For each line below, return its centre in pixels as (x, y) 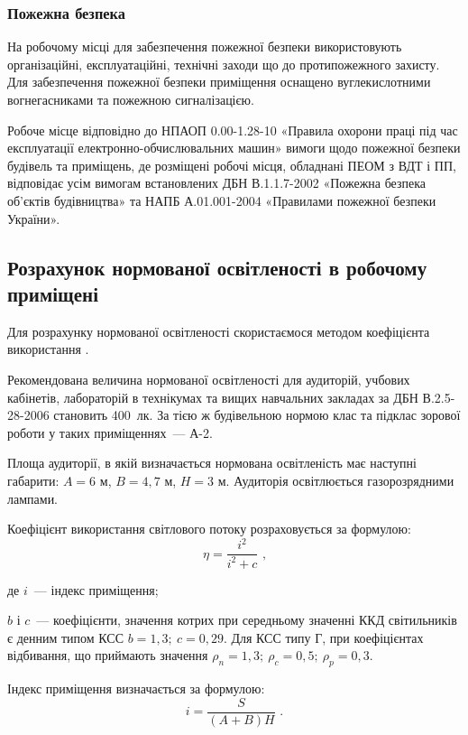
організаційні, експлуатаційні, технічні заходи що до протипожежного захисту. (224, 64)
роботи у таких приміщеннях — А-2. (110, 432)
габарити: (33, 480)
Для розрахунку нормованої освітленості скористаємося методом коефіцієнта (219, 331)
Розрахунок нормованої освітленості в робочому (217, 267)
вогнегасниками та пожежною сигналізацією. (131, 99)
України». (34, 218)
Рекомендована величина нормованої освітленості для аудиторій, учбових (209, 379)
